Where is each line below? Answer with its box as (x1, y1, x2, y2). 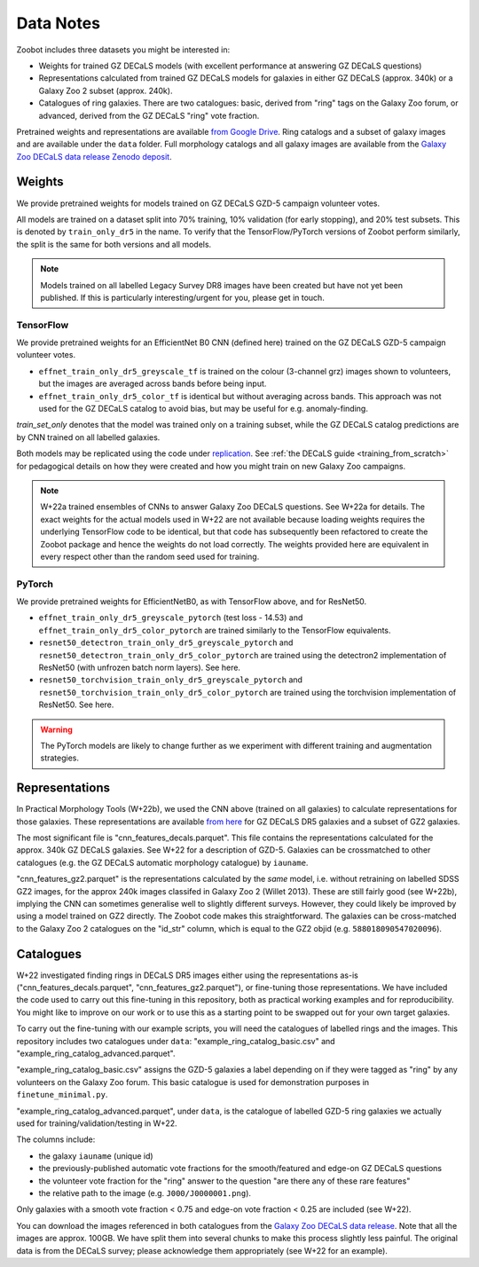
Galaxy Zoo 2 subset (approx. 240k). (38, 85, 173, 96)
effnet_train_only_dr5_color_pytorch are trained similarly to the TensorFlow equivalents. (38, 625, 391, 635)
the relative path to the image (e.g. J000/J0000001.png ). (38, 1187, 252, 1198)
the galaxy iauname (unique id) (38, 1150, 154, 1161)
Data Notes (16, 13, 101, 33)
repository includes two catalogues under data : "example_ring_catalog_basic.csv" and (16, 1035, 336, 1046)
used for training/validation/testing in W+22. (16, 1118, 177, 1129)
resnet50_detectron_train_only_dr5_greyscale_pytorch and (38, 637, 294, 648)
